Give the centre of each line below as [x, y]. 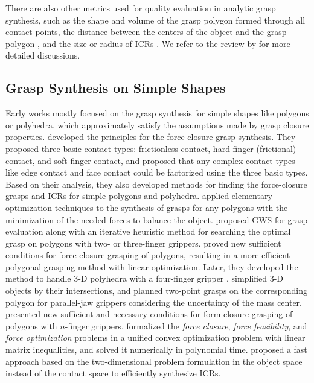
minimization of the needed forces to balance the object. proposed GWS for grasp [157, 219]
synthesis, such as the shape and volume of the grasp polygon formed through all [155, 20]
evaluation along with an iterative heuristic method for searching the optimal [148, 231]
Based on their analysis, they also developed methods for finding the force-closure [156, 184]
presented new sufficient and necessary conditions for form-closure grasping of [149, 314]
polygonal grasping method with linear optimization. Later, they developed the [152, 266]
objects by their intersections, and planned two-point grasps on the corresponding [157, 290]
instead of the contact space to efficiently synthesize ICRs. [113, 373]
